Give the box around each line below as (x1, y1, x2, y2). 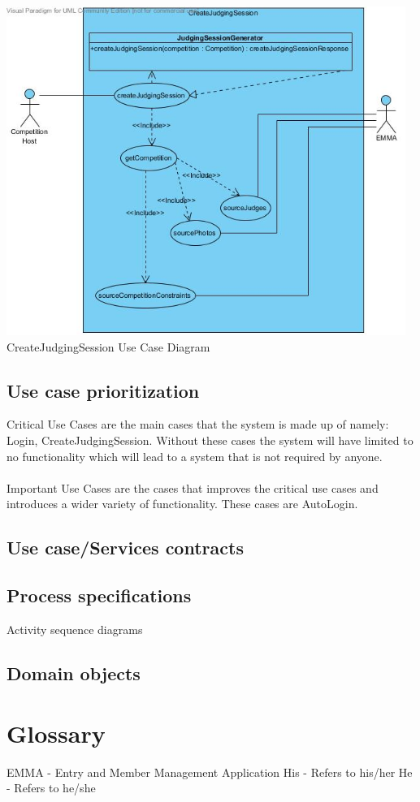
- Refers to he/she (6, 779, 96, 796)
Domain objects (6, 660, 141, 685)
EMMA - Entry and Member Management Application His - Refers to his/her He (6, 763, 413, 780)
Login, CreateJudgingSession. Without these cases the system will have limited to (6, 432, 414, 449)
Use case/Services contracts (6, 535, 244, 560)
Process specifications (6, 583, 192, 608)
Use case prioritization (6, 377, 200, 403)
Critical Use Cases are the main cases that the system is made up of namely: (6, 416, 389, 433)
